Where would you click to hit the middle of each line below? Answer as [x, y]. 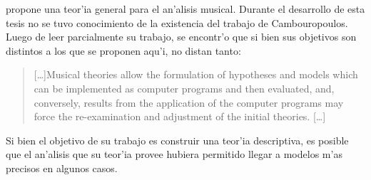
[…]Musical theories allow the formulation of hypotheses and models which [196, 74]
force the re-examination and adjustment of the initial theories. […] [180, 116]
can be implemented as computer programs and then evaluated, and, [184, 88]
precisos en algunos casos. [62, 168]
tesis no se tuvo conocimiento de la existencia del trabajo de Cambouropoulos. [177, 22]
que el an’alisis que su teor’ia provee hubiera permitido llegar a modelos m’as [174, 154]
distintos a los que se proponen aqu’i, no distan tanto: [123, 50]
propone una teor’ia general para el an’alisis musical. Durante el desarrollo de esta [185, 9]
